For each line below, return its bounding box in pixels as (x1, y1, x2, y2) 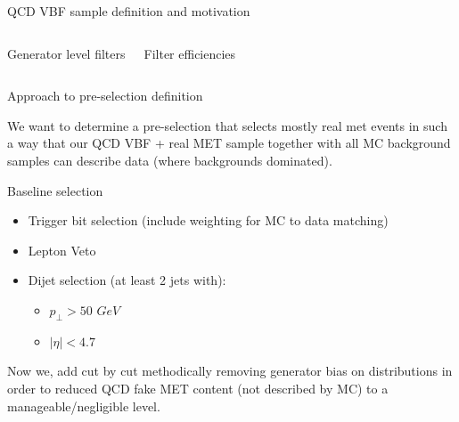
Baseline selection (7, 181, 103, 199)
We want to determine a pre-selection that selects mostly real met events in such (7, 116, 447, 134)
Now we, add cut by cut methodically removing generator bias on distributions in (7, 361, 453, 380)
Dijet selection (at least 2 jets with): (28, 271, 226, 289)
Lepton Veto (28, 240, 96, 259)
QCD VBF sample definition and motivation (7, 2, 250, 20)
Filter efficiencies (143, 44, 236, 62)
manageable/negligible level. (7, 396, 160, 415)
